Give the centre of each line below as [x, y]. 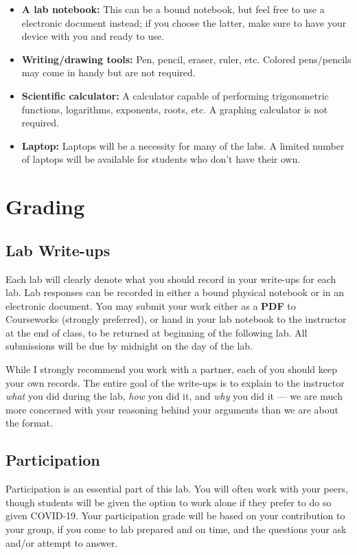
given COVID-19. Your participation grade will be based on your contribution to [175, 516]
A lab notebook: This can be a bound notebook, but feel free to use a [173, 9]
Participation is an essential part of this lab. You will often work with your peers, [177, 489]
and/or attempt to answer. [62, 542]
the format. [29, 423]
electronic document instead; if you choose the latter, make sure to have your [184, 22]
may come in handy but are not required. [108, 72]
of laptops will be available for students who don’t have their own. [161, 159]
